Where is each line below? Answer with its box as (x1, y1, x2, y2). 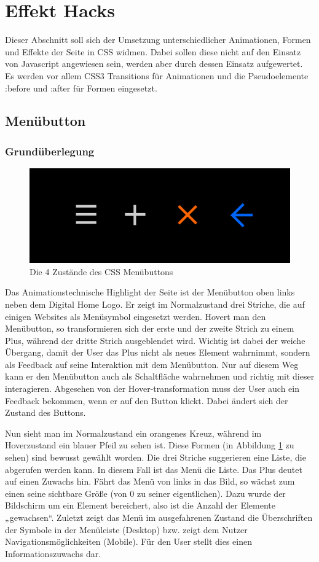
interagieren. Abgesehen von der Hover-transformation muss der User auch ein (5, 382, 300, 395)
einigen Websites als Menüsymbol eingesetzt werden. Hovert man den (5, 310, 266, 322)
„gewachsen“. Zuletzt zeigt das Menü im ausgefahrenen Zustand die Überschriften (5, 511, 313, 523)
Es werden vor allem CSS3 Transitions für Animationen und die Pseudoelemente (5, 69, 309, 82)
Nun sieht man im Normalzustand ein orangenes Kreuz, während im (5, 426, 262, 439)
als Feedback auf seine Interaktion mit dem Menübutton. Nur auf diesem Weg (5, 357, 299, 370)
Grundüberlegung (5, 143, 95, 158)
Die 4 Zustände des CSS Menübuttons (30, 265, 173, 278)
